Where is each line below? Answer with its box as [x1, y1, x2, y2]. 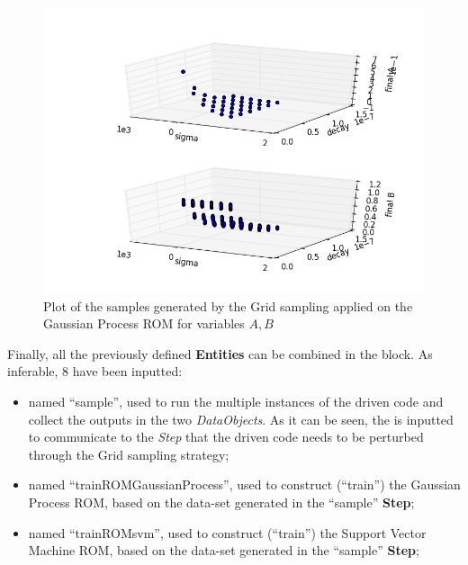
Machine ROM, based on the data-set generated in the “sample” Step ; [28, 541, 419, 560]
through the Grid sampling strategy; [28, 444, 229, 463]
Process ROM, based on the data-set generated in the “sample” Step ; [28, 492, 415, 511]
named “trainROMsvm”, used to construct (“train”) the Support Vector [28, 523, 427, 542]
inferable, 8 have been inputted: [7, 362, 183, 381]
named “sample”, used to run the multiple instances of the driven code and [28, 391, 444, 410]
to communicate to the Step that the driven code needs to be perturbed [28, 427, 424, 446]
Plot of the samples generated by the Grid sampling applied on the [43, 296, 413, 315]
